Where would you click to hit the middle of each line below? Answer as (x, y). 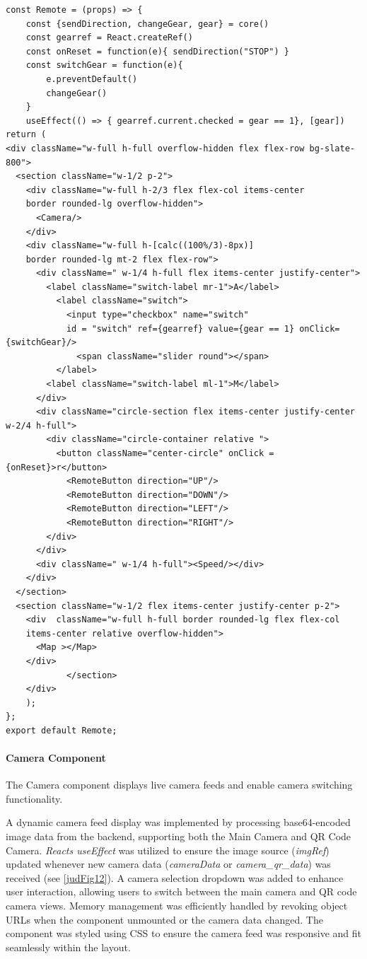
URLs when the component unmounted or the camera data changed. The (164, 919)
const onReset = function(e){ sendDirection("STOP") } (157, 51)
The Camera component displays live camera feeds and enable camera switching (179, 785)
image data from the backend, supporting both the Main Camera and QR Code (179, 836)
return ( (26, 135)
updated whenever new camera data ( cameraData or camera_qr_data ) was (168, 864)
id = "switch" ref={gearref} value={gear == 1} (180, 329)
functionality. (34, 798)
